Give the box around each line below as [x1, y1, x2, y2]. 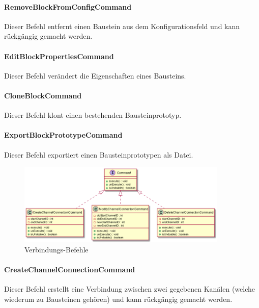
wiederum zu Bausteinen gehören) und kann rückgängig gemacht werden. [4, 293, 233, 304]
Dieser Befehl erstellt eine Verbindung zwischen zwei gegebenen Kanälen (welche [4, 284, 255, 294]
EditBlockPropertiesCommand [4, 50, 114, 61]
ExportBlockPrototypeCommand [4, 130, 123, 140]
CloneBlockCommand [4, 90, 82, 100]
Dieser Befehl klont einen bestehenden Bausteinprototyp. [4, 110, 182, 120]
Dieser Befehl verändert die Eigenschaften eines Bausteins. [4, 70, 186, 81]
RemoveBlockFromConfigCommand [4, 1, 132, 12]
